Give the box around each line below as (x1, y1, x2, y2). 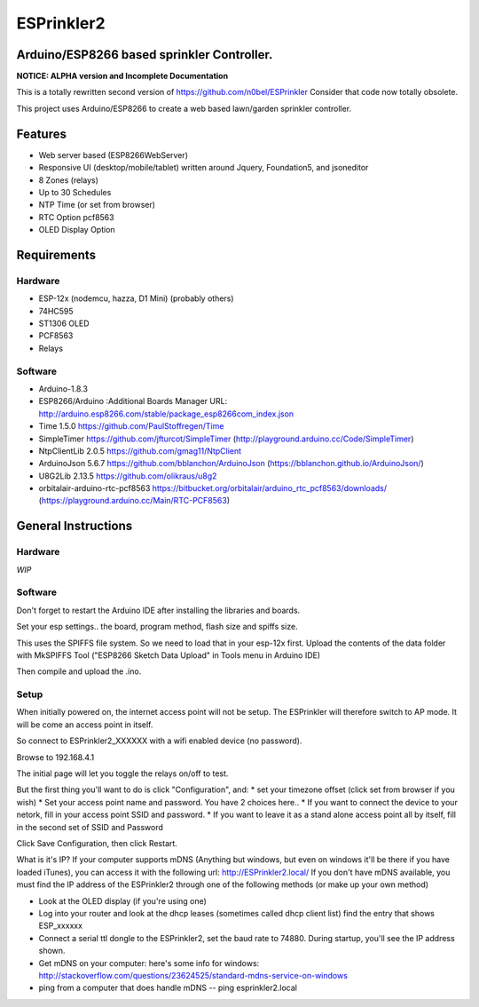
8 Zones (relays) (38, 174, 99, 186)
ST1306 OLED (38, 318, 90, 329)
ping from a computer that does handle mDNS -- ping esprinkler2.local (38, 982, 297, 994)
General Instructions (16, 519, 133, 534)
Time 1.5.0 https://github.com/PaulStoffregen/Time (38, 421, 224, 432)
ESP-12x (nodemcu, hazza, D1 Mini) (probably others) (38, 293, 234, 304)
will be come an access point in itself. (16, 719, 153, 730)
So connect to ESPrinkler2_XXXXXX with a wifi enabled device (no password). (16, 735, 302, 746)
